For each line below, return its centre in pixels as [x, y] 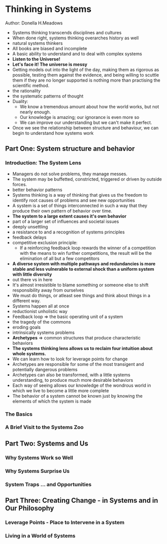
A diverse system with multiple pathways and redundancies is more [84, 264]
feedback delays [29, 237]
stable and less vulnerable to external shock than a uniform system [83, 269]
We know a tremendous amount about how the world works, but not [89, 107]
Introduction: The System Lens [43, 163]
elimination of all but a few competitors [60, 258]
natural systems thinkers [38, 43]
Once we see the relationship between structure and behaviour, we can [85, 127]
